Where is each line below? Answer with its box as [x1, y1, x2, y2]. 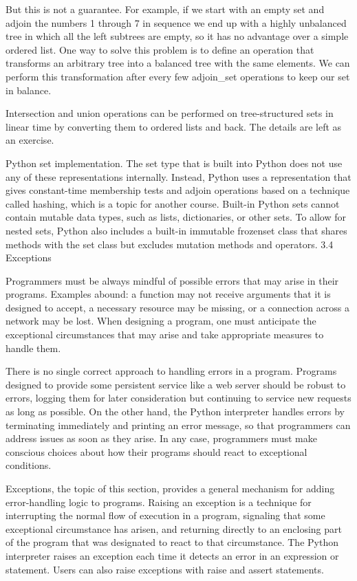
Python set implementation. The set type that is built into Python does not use [6, 155, 343, 170]
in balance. [6, 83, 52, 97]
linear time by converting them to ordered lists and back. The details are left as [6, 119, 342, 133]
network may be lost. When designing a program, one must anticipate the [6, 314, 316, 328]
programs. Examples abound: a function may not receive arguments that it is [6, 287, 331, 301]
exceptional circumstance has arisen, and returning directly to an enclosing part [6, 521, 343, 536]
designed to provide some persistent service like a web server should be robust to [6, 377, 346, 391]
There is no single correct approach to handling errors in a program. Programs [6, 364, 337, 378]
